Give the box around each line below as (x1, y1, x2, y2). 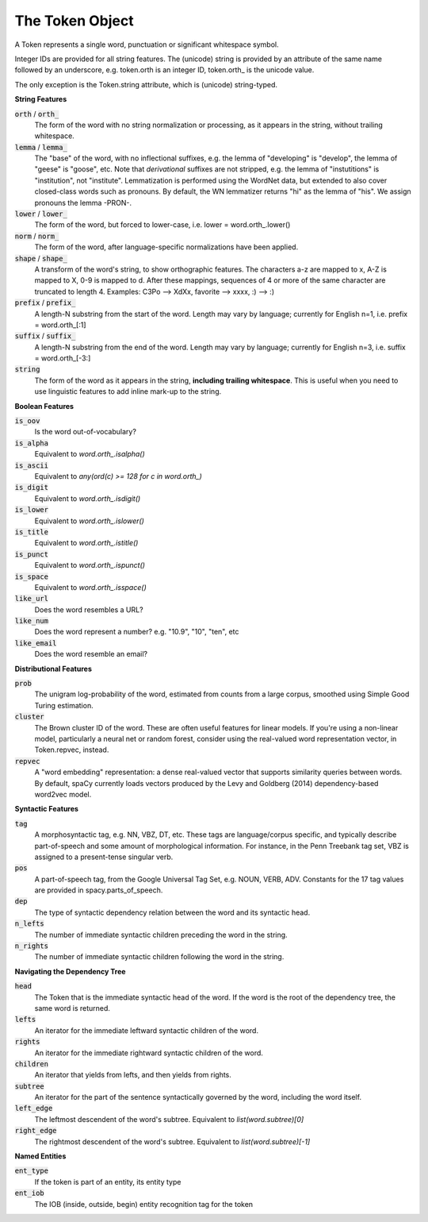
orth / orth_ (14, 109, 59, 118)
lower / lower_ (14, 209, 67, 218)
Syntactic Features (14, 804, 79, 814)
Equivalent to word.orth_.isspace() (34, 582, 147, 592)
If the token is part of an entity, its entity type (34, 1177, 182, 1186)
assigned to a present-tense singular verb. (34, 852, 174, 862)
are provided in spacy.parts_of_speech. (34, 885, 163, 895)
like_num (14, 616, 49, 626)
